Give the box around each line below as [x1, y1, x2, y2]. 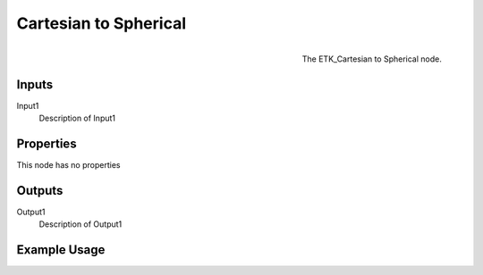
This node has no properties [16, 159, 121, 170]
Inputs [16, 77, 54, 92]
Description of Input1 [38, 112, 116, 124]
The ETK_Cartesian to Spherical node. [301, 54, 442, 64]
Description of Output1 [38, 219, 123, 229]
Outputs [16, 183, 64, 198]
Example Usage [16, 242, 106, 258]
